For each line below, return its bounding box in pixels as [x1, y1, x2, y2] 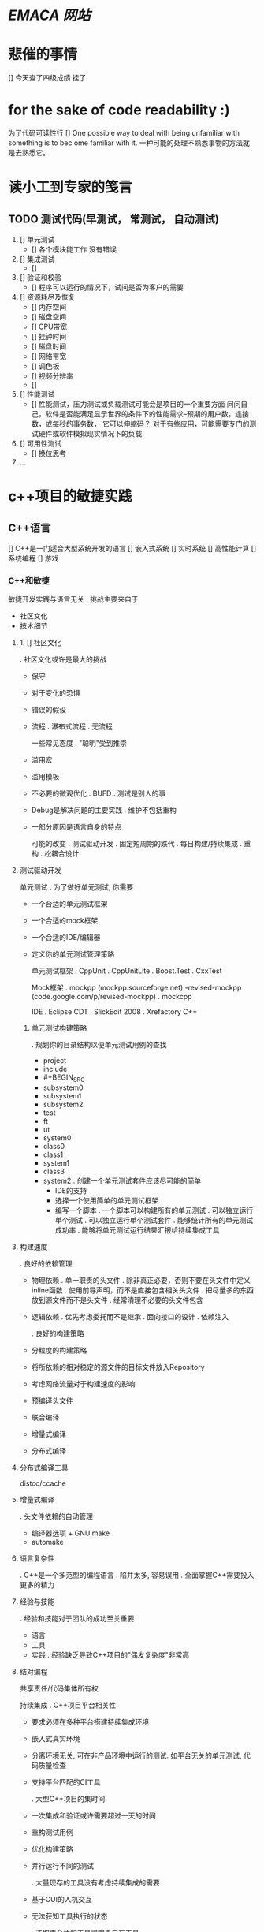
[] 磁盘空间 [31, 312, 67, 322]
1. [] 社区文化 [19, 638, 61, 647]
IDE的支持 [54, 1186, 87, 1195]
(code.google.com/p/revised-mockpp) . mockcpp [31, 992, 192, 1001]
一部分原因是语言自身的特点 [31, 822, 122, 832]
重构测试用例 [31, 1828, 73, 1837]
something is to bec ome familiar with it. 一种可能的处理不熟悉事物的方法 [8, 138, 244, 147]
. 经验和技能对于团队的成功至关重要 [19, 1613, 135, 1624]
